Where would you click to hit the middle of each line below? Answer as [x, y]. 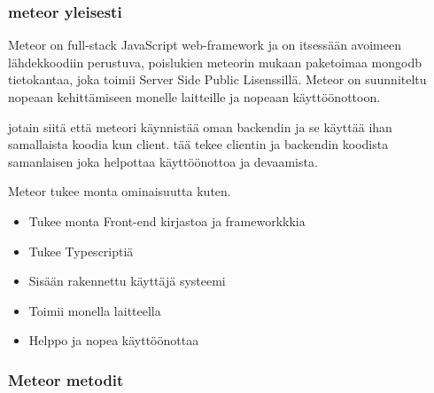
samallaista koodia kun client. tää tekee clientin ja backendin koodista [198, 144]
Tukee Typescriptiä [81, 251]
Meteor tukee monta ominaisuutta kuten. [120, 191]
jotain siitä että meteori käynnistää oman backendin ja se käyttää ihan [200, 126]
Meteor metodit [66, 379]
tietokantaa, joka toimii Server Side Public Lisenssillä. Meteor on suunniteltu [217, 79]
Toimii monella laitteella [95, 310]
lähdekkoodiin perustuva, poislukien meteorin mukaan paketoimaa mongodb [215, 62]
